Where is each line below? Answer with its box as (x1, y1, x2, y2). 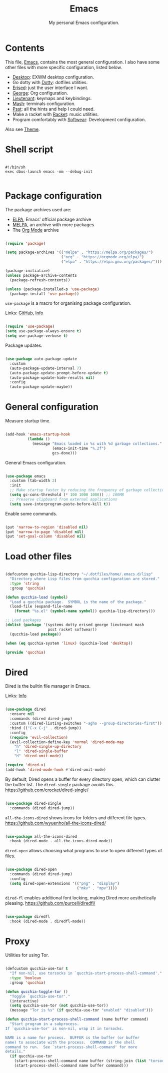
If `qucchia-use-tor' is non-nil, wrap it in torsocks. (5, 1026, 124, 1031)
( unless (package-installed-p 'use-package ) (5, 286, 99, 292)
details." (5, 1049, 26, 1054)
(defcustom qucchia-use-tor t (5, 966, 68, 971)
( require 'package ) (5, 241, 46, 246)
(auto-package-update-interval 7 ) (9, 366, 81, 371)
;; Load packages (5, 618, 41, 623)
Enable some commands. (5, 510, 57, 516)
